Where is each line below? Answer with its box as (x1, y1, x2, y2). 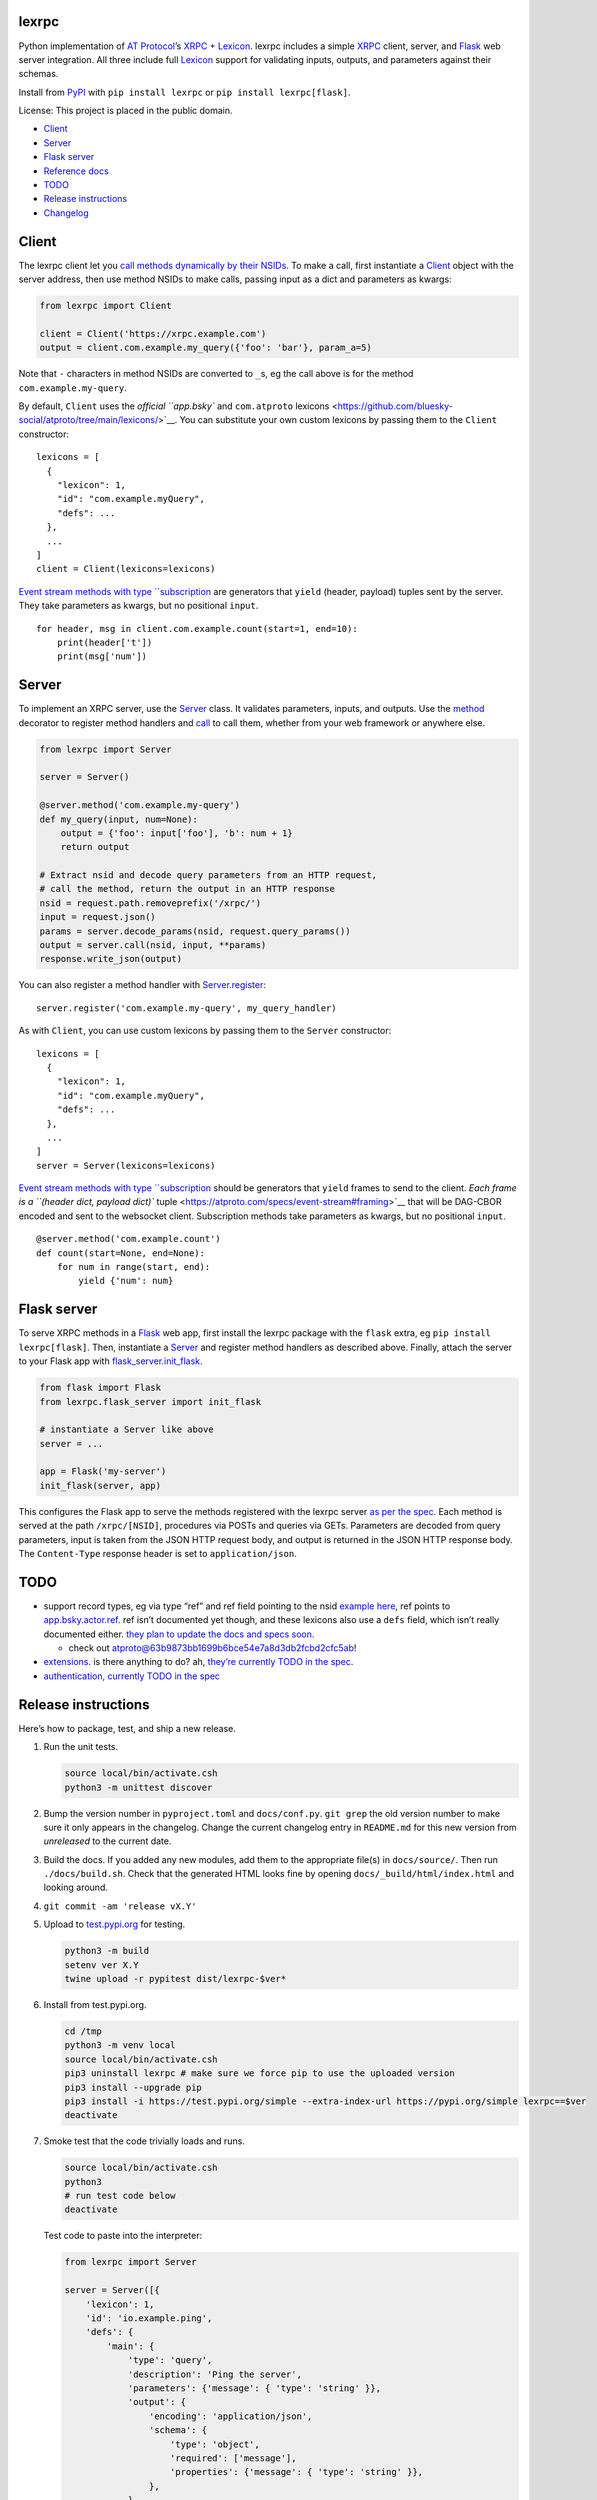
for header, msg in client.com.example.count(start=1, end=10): (36, 623, 359, 634)
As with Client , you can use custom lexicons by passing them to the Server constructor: (18, 1025, 392, 1037)
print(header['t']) (56, 636, 153, 648)
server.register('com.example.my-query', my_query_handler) (36, 1002, 337, 1014)
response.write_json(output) (39, 953, 183, 965)
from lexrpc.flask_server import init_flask (39, 1396, 262, 1407)
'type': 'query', (127, 2355, 213, 2366)
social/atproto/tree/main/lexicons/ (18, 414, 159, 426)
